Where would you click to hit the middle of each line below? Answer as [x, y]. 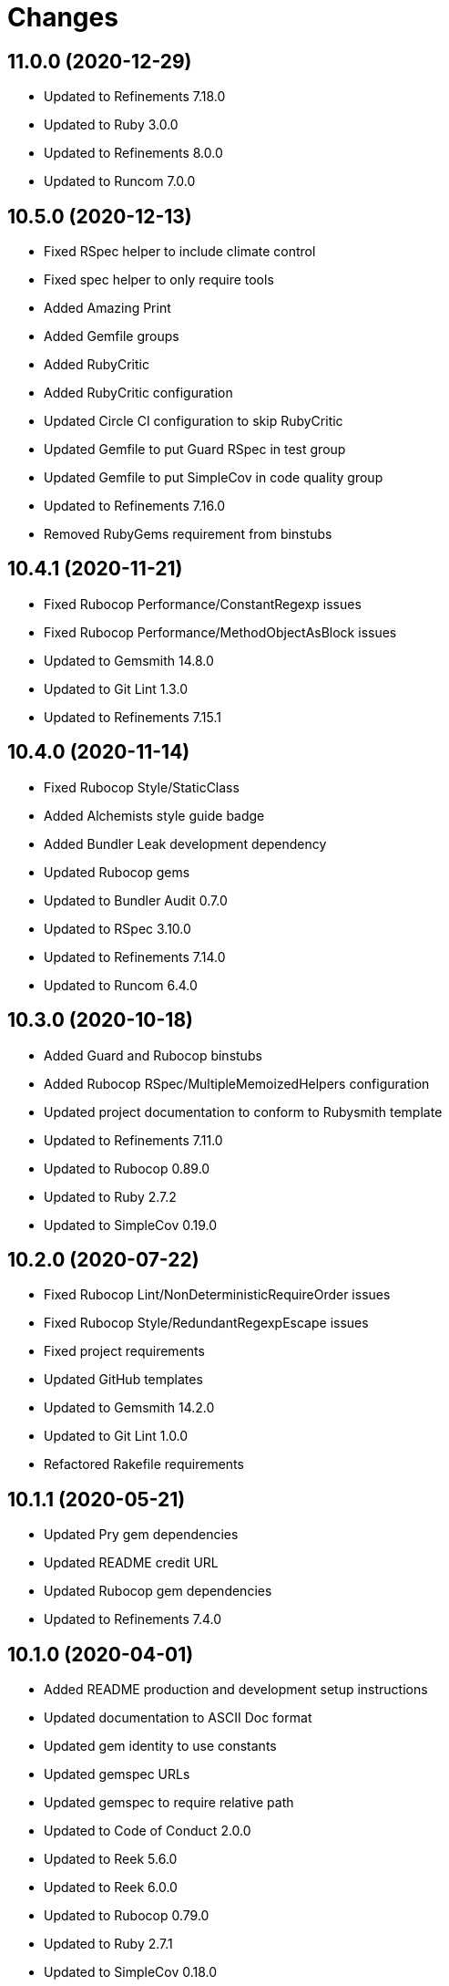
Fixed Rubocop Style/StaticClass [142, 787]
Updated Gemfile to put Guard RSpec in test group [195, 450]
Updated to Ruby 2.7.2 [110, 1196]
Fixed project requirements [124, 1351]
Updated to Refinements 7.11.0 [133, 1140]
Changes [63, 17]
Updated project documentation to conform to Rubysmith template [243, 1112]
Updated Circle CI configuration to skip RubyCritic [194, 421]
